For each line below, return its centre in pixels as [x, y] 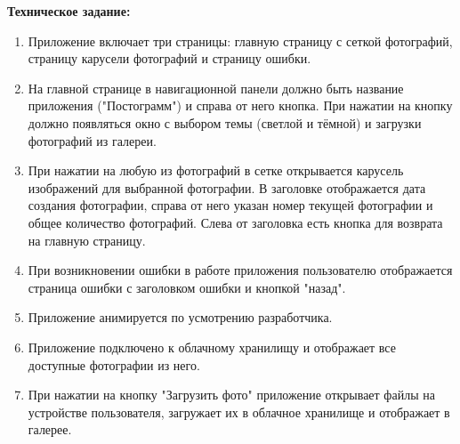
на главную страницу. [87, 240]
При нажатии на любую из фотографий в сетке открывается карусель [216, 170]
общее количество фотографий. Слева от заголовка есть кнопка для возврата [235, 222]
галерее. [50, 429]
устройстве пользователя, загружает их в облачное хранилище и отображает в [239, 412]
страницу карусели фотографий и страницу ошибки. [169, 58]
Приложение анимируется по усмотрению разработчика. [180, 317]
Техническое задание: [69, 11]
